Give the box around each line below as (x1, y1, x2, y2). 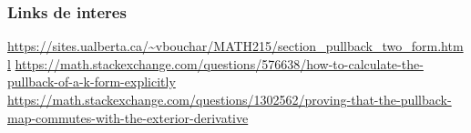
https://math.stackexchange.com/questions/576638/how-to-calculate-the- (15, 54, 424, 73)
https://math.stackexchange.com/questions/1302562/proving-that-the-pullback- (7, 90, 452, 108)
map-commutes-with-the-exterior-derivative (7, 107, 249, 127)
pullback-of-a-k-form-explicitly (7, 72, 176, 91)
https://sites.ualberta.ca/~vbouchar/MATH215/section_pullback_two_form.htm (7, 36, 464, 56)
